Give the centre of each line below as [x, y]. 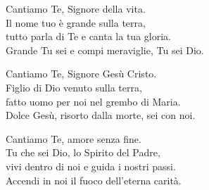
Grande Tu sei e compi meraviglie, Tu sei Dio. [105, 50]
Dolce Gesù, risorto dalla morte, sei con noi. [101, 115]
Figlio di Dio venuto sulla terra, [74, 87]
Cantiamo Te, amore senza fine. [74, 138]
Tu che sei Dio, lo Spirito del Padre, [83, 152]
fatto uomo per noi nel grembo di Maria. [93, 101]
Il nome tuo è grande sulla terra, [76, 22]
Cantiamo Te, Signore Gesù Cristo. [81, 74]
